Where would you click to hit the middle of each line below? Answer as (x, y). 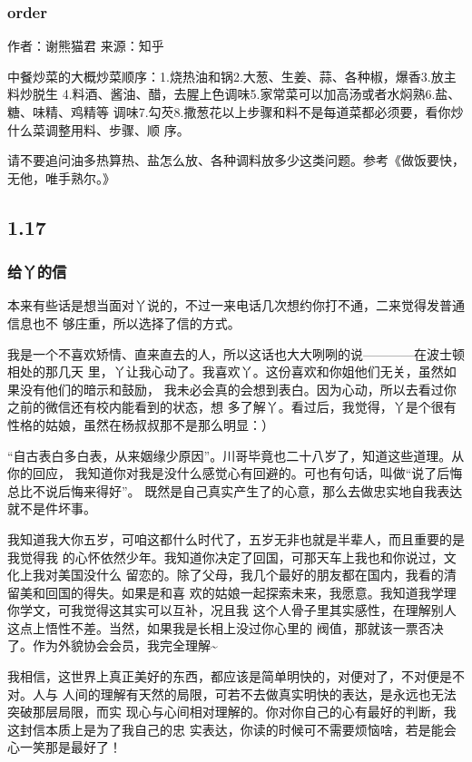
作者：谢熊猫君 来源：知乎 (86, 46)
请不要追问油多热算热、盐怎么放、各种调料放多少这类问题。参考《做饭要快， (236, 160)
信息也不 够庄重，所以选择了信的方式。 (124, 322)
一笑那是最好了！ (70, 747)
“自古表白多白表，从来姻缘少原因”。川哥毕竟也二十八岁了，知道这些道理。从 (236, 455)
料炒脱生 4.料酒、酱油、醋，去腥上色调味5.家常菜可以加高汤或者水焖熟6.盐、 (234, 94)
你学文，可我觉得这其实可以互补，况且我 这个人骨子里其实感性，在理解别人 (232, 610)
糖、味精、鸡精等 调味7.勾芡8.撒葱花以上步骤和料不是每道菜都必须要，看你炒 (236, 112)
